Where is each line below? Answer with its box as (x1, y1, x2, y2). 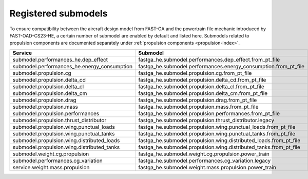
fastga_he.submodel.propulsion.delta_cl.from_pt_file (138, 83, 264, 90)
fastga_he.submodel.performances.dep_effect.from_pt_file (138, 56, 280, 63)
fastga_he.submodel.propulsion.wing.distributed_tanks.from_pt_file (138, 144, 300, 151)
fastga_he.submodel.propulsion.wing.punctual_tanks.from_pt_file (138, 130, 296, 137)
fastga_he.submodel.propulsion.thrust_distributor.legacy (138, 116, 275, 124)
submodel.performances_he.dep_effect (12, 56, 108, 63)
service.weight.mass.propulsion (12, 164, 90, 171)
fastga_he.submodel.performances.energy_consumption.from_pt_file (138, 63, 305, 70)
